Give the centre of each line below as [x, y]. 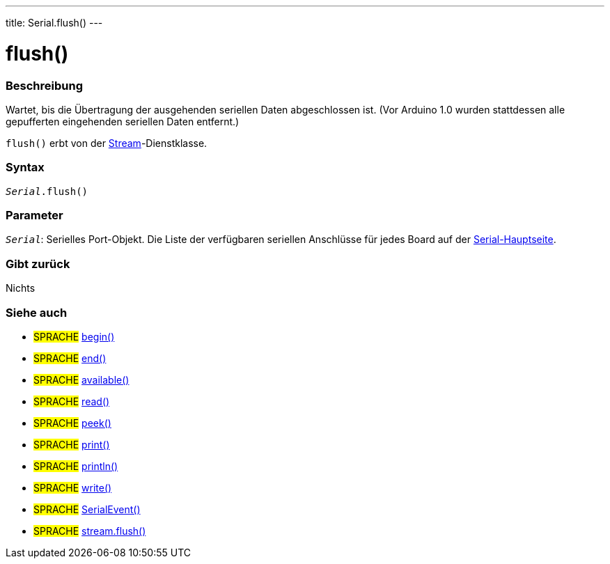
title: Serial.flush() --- [54, 23]
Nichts [21, 288]
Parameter [34, 215]
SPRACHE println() [76, 466]
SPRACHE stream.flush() [90, 531]
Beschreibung [45, 85]
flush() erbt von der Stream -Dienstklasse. [107, 143]
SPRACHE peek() [72, 423]
